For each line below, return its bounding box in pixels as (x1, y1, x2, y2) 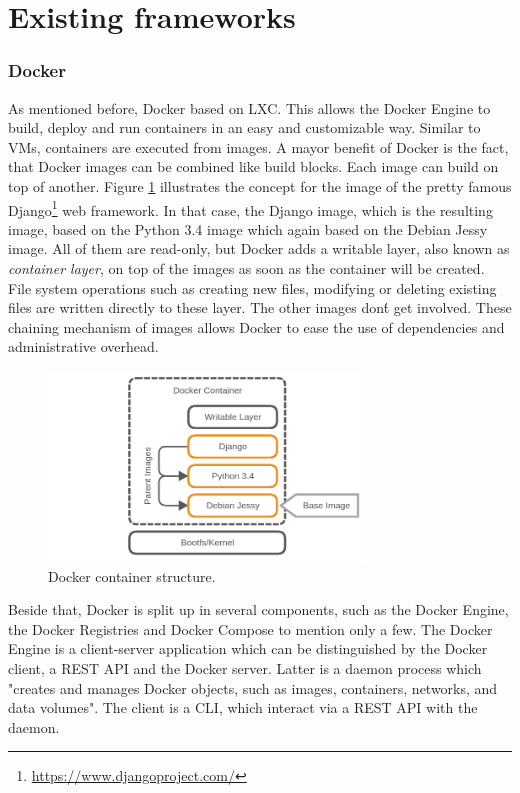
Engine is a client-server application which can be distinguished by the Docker (8, 638, 488, 659)
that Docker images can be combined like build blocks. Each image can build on (8, 156, 499, 177)
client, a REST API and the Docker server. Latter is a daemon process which (8, 657, 482, 678)
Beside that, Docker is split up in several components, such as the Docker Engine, (8, 599, 509, 620)
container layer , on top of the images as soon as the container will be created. (8, 258, 485, 278)
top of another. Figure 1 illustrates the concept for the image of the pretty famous (8, 175, 512, 196)
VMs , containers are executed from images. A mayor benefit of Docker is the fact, (8, 136, 509, 157)
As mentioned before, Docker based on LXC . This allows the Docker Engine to (8, 97, 491, 118)
